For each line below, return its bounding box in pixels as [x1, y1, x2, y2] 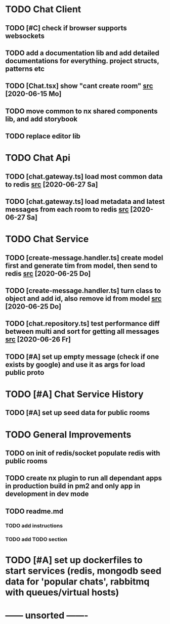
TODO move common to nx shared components [5, 107, 158, 115]
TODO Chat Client [5, 4, 81, 15]
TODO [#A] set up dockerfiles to [5, 554, 143, 566]
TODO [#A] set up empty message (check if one [5, 352, 159, 361]
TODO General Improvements [5, 429, 132, 440]
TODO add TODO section [5, 536, 67, 543]
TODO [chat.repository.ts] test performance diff [5, 320, 160, 328]
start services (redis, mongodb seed [5, 565, 162, 576]
